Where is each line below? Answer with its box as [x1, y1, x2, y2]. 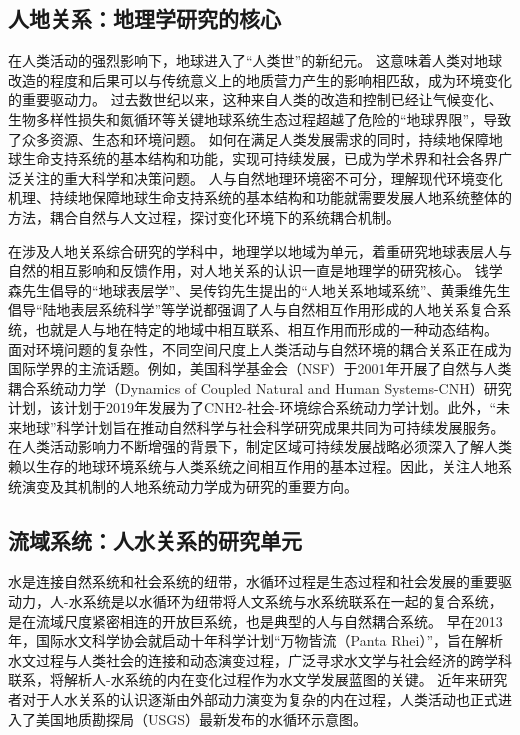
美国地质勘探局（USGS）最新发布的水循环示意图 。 [35, 708, 368, 729]
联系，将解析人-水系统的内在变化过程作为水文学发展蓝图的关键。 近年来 [8, 669, 480, 690]
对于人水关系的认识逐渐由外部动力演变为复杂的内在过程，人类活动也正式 [21, 689, 498, 710]
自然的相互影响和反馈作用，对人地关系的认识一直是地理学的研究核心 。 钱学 [8, 260, 503, 281]
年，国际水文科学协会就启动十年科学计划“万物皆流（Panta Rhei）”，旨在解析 [8, 630, 504, 651]
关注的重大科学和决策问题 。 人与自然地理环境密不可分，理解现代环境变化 [21, 167, 503, 188]
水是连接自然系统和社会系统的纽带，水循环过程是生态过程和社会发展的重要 [8, 571, 498, 592]
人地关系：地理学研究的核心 [8, 3, 281, 34]
